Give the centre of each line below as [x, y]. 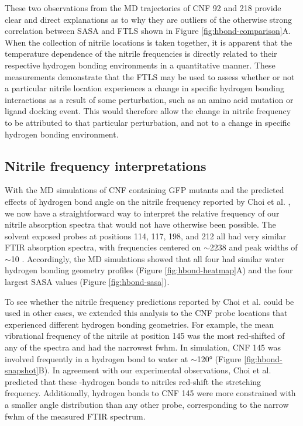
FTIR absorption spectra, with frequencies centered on [103, 247]
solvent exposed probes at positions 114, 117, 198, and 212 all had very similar [146, 236]
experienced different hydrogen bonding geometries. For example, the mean [140, 324]
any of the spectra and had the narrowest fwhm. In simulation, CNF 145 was [143, 347]
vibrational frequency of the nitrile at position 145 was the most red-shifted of [145, 336]
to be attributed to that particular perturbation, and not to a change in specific [148, 122]
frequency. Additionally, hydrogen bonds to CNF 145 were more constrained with [150, 393]
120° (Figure [219, 358]
